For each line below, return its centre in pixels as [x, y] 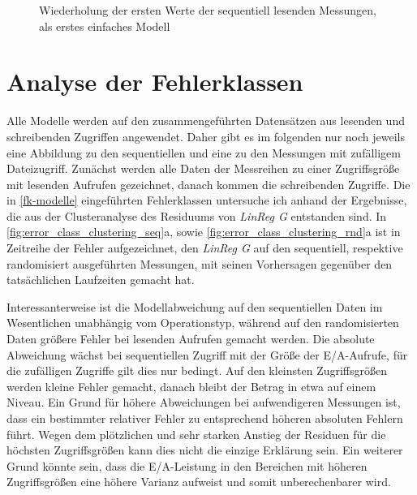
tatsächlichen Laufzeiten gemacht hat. [101, 280]
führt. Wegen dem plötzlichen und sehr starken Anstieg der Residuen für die [196, 434]
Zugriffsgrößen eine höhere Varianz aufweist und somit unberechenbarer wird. [199, 482]
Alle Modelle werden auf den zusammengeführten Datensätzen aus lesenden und [206, 121]
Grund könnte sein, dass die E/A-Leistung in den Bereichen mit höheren [187, 465]
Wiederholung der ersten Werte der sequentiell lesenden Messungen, [208, 10]
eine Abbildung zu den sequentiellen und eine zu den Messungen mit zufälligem [204, 152]
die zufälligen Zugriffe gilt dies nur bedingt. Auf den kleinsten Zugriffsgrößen [197, 370]
